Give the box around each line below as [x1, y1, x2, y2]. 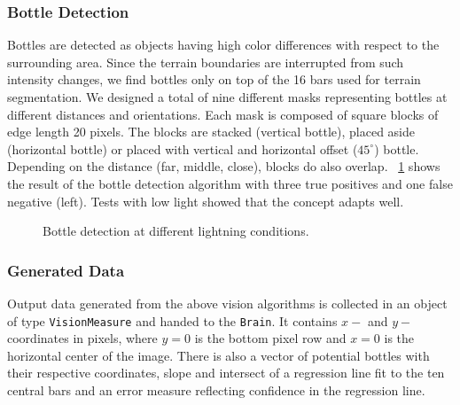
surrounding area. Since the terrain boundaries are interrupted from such [7, 52, 404, 71]
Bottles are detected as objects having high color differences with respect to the [7, 35, 440, 54]
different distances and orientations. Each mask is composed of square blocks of [7, 105, 439, 123]
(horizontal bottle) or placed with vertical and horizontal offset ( [7, 139, 358, 158]
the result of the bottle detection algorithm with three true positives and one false [7, 174, 453, 192]
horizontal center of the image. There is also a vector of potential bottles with [7, 346, 430, 364]
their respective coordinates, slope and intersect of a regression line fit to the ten [7, 363, 445, 382]
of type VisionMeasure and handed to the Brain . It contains [7, 311, 338, 330]
